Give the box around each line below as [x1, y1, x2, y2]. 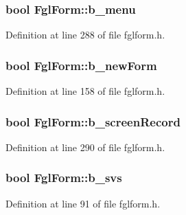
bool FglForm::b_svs [5, 169, 122, 186]
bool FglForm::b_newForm [5, 56, 157, 73]
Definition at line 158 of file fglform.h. [5, 84, 165, 98]
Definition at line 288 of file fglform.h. [5, 27, 165, 42]
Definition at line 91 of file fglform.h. [5, 196, 161, 210]
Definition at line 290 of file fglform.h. [5, 139, 165, 154]
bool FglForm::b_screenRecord [5, 113, 181, 130]
